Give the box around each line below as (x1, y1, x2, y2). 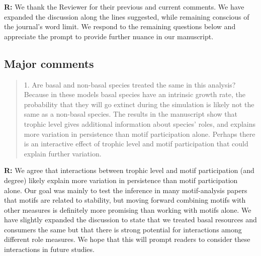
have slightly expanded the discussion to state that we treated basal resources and (4, 214, 257, 225)
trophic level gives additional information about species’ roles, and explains (24, 118, 256, 129)
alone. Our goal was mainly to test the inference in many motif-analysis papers (4, 185, 247, 195)
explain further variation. (24, 148, 102, 158)
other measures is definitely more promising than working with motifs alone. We (4, 204, 251, 215)
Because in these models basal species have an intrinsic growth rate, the (24, 89, 246, 100)
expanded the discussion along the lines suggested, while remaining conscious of (4, 11, 249, 22)
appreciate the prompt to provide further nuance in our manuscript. (4, 31, 214, 41)
